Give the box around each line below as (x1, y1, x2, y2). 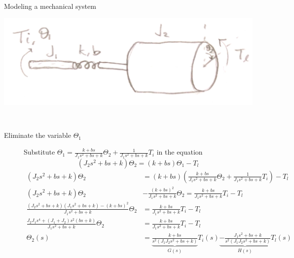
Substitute (24, 147, 55, 157)
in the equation (156, 147, 203, 157)
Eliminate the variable (4, 130, 71, 140)
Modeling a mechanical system (4, 1, 96, 11)
